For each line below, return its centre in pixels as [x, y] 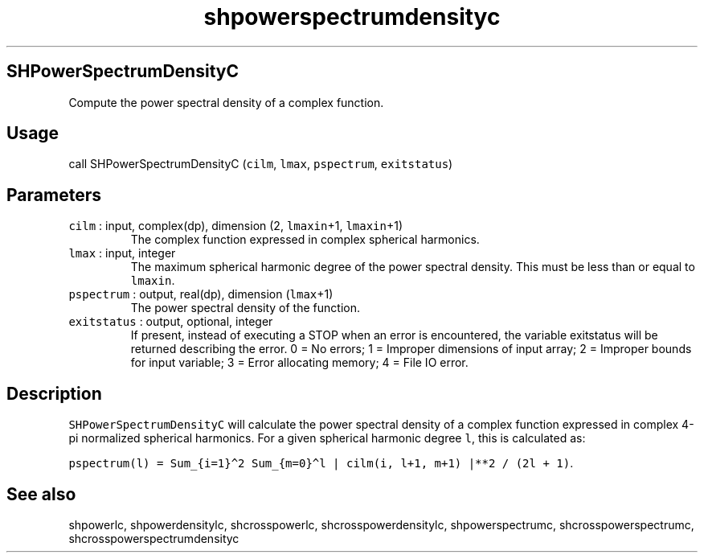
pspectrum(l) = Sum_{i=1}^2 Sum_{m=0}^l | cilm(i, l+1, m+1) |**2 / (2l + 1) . [321, 463]
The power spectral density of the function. [245, 308]
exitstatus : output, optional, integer [171, 322]
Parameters [54, 195]
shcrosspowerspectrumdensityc [154, 538]
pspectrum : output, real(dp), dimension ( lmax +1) [201, 294]
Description [54, 393]
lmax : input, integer [122, 253]
